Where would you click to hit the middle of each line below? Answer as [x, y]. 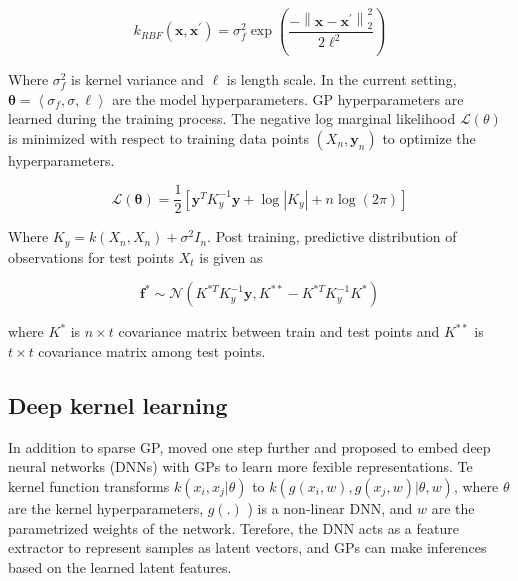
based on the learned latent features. [120, 566]
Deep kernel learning [118, 405]
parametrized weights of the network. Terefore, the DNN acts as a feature [233, 527]
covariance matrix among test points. [152, 351]
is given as [231, 256]
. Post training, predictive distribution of [332, 236]
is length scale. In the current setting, [341, 78]
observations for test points [91, 256]
